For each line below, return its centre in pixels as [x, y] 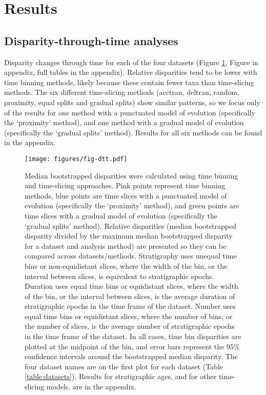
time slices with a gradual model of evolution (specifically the [121, 215]
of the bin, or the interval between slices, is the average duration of [130, 296]
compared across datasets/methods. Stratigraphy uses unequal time [131, 256]
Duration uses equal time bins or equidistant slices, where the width [131, 286]
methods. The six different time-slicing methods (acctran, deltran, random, [122, 92]
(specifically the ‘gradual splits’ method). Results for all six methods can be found [133, 132]
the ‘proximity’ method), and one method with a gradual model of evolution [124, 122]
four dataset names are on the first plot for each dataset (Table [124, 366]
